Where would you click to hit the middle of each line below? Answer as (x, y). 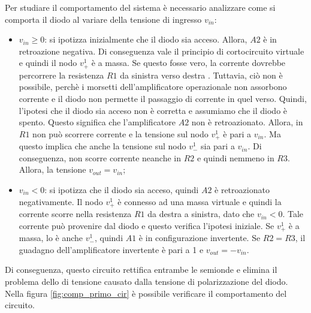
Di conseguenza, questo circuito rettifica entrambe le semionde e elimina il (141, 270)
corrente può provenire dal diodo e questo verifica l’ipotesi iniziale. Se (147, 225)
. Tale (293, 214)
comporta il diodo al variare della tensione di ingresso (103, 19)
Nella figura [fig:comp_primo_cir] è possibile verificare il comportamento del (146, 293)
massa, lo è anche (51, 238)
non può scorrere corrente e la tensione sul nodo (120, 133)
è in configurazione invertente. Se (200, 238)
